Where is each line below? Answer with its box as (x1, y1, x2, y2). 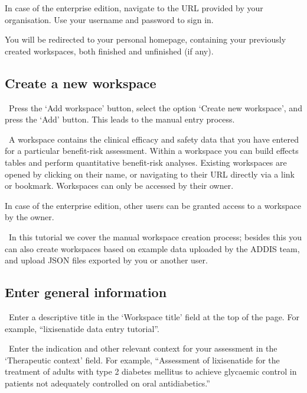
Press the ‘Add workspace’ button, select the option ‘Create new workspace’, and (8, 101, 302, 114)
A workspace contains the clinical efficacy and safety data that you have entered (8, 133, 299, 145)
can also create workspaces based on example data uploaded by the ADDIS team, (5, 242, 300, 255)
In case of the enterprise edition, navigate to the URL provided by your (5, 2, 263, 14)
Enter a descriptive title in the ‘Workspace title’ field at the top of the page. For (8, 310, 299, 323)
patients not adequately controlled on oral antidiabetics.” (5, 376, 210, 389)
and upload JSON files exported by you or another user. (5, 254, 208, 266)
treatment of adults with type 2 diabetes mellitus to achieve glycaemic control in (5, 365, 297, 378)
